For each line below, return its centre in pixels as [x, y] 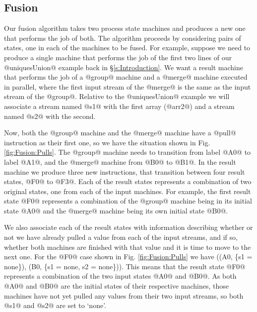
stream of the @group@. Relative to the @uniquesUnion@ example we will [117, 96]
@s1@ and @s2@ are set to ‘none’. [55, 305]
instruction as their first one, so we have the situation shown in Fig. [107, 142]
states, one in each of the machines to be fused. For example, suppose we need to [127, 48]
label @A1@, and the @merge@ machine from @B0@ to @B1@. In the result [120, 161]
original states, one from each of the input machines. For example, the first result [128, 191]
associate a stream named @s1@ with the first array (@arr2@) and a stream [119, 106]
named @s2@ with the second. [50, 116]
